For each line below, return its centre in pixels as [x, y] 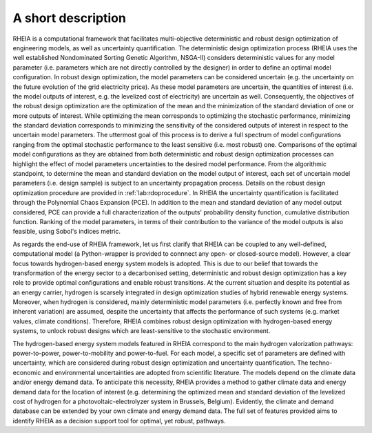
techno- [321, 363]
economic [27, 372]
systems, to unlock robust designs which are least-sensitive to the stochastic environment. [142, 331]
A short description [70, 18]
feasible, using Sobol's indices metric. [66, 232]
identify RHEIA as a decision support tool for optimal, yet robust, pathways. [119, 421]
